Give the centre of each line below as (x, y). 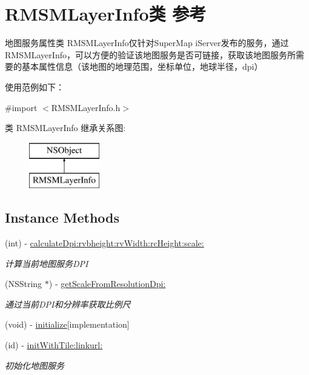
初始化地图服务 (35, 365)
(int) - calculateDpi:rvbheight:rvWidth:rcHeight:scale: (105, 243)
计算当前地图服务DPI (47, 263)
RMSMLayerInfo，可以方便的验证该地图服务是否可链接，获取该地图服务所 (150, 54)
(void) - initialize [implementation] (67, 324)
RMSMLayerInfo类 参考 (106, 14)
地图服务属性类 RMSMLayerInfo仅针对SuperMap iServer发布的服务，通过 (147, 43)
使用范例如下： (35, 86)
